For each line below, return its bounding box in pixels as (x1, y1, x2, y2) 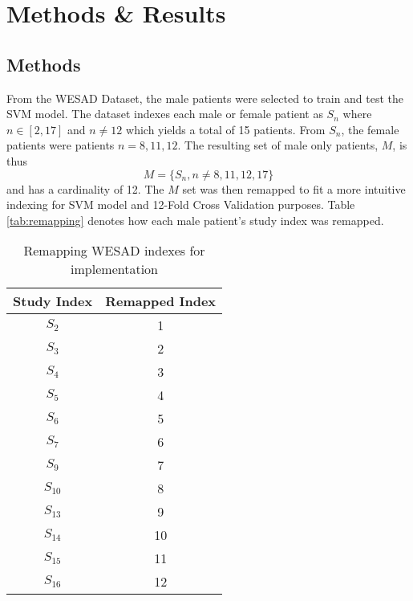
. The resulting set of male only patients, (177, 137, 379, 153)
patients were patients (6, 137, 115, 153)
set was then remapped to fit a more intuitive (182, 180, 406, 197)
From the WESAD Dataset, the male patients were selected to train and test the (6, 89, 404, 106)
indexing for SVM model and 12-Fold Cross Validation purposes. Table (6, 196, 355, 213)
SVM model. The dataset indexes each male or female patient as (6, 105, 323, 122)
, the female (341, 121, 399, 137)
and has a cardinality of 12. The (6, 180, 164, 197)
